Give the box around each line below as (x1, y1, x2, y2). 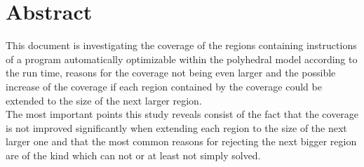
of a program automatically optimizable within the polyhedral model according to (6, 51, 358, 66)
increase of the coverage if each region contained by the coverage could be (6, 79, 322, 93)
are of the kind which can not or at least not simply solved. (6, 147, 261, 162)
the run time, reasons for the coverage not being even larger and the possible (6, 65, 336, 80)
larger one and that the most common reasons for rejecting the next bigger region (6, 134, 357, 149)
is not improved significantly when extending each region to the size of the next (6, 120, 347, 135)
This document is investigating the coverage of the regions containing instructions (6, 38, 357, 53)
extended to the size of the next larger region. (6, 93, 202, 107)
